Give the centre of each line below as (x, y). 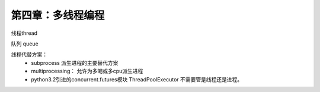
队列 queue (25, 44)
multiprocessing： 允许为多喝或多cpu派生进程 (87, 71)
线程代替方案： (29, 55)
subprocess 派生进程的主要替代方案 (75, 63)
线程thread (24, 33)
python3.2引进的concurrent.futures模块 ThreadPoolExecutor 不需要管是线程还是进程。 (137, 79)
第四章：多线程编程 (58, 15)
